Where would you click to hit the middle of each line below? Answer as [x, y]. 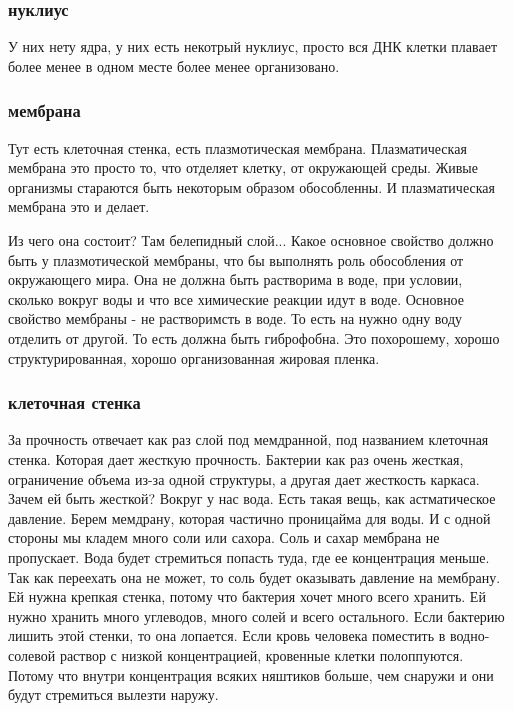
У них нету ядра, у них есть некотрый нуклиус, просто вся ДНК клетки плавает [252, 46]
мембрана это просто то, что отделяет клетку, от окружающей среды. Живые [243, 167]
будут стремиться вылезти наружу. [113, 694]
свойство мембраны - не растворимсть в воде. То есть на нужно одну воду [235, 318]
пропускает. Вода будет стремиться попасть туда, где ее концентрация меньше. [249, 556]
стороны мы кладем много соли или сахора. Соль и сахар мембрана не [224, 537]
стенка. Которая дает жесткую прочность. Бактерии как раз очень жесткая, [236, 458]
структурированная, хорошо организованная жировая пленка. [194, 357]
